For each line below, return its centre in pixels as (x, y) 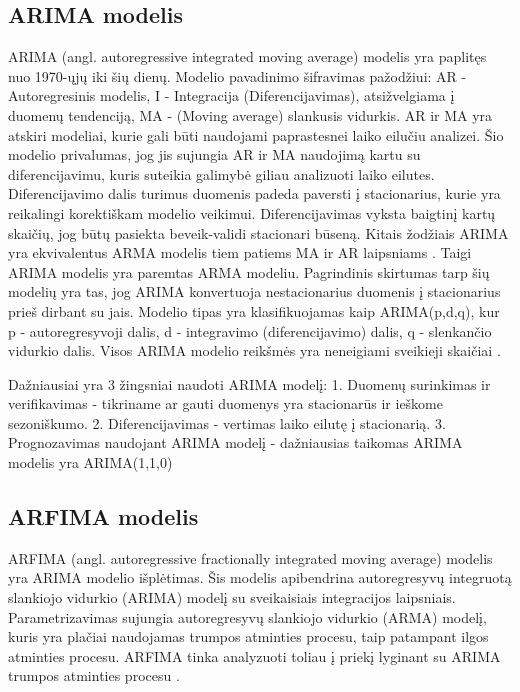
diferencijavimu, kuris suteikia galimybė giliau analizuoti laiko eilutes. (221, 173)
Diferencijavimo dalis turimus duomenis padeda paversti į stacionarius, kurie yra (254, 193)
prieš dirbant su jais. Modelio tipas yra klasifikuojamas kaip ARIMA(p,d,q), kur (254, 310)
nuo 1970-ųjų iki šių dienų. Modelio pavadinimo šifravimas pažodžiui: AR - (237, 75)
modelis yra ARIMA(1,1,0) (90, 462)
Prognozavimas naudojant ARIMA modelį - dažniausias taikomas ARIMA (235, 442)
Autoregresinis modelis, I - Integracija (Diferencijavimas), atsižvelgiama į (231, 95)
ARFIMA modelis (103, 516)
